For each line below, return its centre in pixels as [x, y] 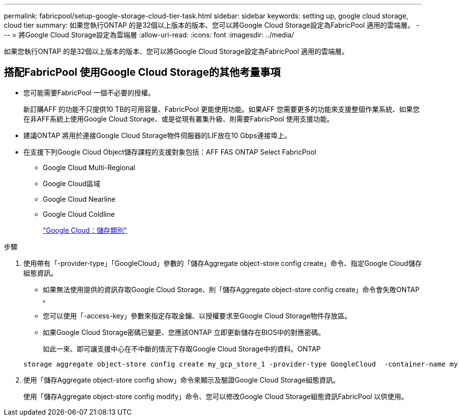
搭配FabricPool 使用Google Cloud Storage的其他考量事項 [142, 72]
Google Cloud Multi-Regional [89, 167]
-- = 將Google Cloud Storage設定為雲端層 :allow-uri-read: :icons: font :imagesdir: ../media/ [149, 35]
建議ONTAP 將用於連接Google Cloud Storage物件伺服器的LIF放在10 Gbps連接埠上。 [157, 135]
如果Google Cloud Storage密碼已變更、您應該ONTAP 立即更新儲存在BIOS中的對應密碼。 [184, 332]
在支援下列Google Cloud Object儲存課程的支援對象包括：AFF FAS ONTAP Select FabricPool [170, 152]
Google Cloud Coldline [79, 214]
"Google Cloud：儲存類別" [85, 230]
